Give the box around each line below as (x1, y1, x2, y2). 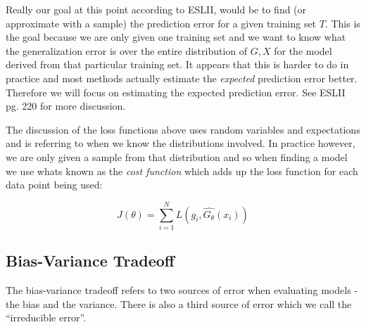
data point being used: (6, 177, 103, 192)
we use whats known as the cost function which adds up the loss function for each (6, 163, 358, 178)
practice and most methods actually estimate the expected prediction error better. (6, 70, 358, 85)
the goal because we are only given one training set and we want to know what (6, 30, 346, 44)
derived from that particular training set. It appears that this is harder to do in (6, 57, 349, 72)
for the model (274, 43, 332, 58)
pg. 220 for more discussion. (6, 98, 126, 113)
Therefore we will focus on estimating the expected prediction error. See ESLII (6, 84, 346, 99)
